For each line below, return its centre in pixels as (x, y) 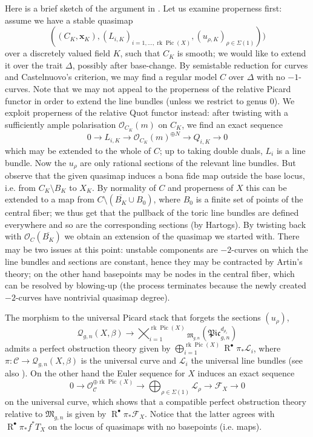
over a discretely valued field (58, 53)
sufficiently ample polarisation (61, 124)
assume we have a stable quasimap (69, 20)
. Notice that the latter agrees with (210, 413)
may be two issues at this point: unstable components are (111, 249)
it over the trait (34, 65)
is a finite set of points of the (249, 199)
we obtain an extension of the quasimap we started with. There (182, 236)
